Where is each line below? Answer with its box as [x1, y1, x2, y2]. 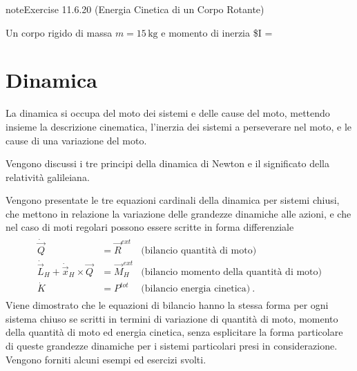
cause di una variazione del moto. [6, 133, 147, 147]
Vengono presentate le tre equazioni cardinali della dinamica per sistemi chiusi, [6, 193, 340, 207]
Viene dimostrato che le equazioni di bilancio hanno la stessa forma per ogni [6, 298, 329, 312]
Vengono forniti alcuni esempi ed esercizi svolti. [6, 352, 206, 366]
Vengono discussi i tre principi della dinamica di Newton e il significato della [6, 156, 330, 171]
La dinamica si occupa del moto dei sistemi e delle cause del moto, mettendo [6, 106, 330, 120]
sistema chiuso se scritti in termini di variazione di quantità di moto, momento [6, 311, 338, 325]
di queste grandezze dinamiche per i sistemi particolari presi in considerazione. [6, 339, 338, 353]
